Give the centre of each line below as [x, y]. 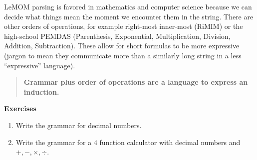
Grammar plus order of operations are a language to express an [136, 82]
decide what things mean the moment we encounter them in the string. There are [129, 16]
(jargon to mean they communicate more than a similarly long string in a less [123, 55]
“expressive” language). [40, 65]
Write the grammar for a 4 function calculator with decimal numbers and [128, 142]
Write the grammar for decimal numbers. [79, 125]
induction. [41, 91]
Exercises [20, 108]
